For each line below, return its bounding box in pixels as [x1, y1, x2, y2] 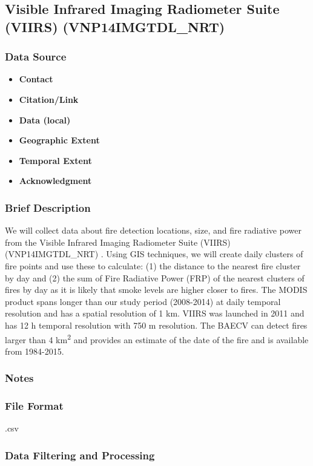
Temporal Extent [19, 154, 92, 166]
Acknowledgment [19, 174, 92, 187]
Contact [19, 73, 53, 85]
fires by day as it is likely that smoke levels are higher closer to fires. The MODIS [5, 283, 308, 296]
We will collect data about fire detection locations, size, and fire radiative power [5, 224, 301, 237]
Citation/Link [19, 93, 79, 105]
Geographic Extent [19, 134, 100, 146]
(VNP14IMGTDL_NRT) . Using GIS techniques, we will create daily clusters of [5, 248, 303, 260]
